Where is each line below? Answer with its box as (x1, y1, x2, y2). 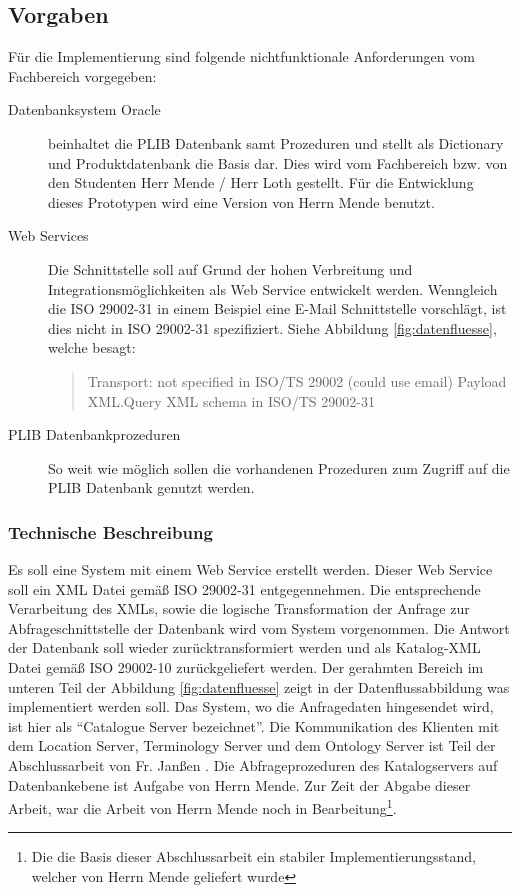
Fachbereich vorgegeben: (8, 65, 157, 86)
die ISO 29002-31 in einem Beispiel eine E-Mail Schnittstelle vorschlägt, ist (48, 298, 507, 319)
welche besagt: (48, 337, 136, 358)
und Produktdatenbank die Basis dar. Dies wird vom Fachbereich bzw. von (48, 152, 508, 173)
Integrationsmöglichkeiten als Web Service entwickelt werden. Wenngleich (48, 278, 498, 299)
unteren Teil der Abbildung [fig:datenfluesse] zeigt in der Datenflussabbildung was (8, 676, 510, 697)
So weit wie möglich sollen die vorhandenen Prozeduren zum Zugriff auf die (48, 457, 510, 478)
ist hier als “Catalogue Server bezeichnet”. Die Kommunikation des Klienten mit (8, 715, 500, 736)
